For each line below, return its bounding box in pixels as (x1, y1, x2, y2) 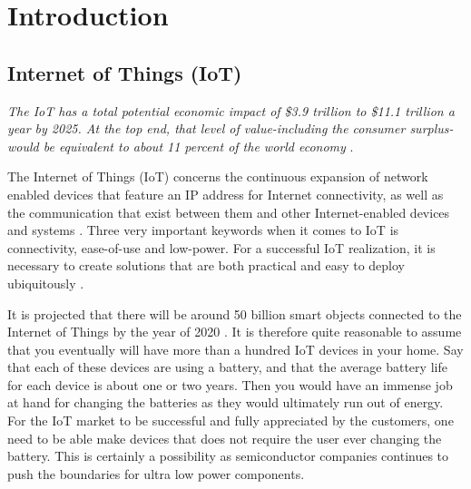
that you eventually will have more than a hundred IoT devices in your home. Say (7, 339, 464, 358)
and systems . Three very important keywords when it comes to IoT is (7, 220, 399, 240)
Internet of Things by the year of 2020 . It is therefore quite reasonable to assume (7, 322, 462, 341)
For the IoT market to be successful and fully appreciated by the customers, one (7, 411, 454, 430)
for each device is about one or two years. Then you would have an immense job (7, 375, 453, 394)
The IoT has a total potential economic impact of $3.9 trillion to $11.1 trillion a (7, 101, 455, 120)
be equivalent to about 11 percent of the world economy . (43, 136, 354, 155)
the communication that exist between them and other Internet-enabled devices (7, 202, 450, 221)
